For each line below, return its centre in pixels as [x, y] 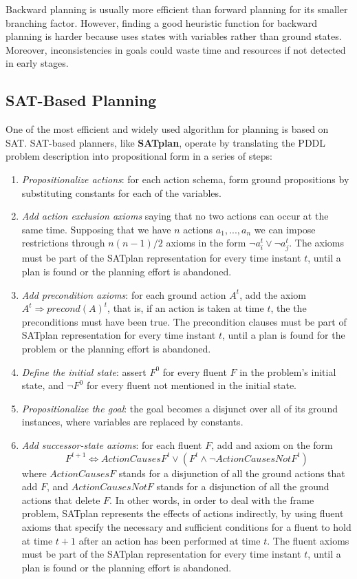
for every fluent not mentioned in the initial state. [191, 385]
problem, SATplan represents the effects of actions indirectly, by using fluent [183, 513]
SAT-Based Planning [81, 100]
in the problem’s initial [288, 371]
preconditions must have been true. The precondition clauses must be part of [184, 321]
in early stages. [37, 63]
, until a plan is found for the [284, 335]
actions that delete [61, 499]
